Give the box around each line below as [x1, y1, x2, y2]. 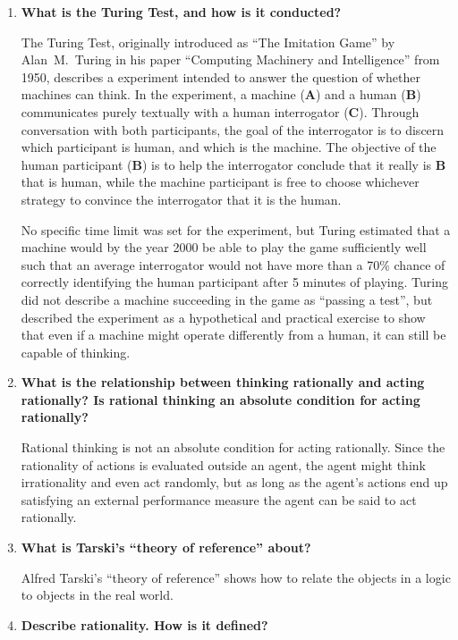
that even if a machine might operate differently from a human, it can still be [21, 325, 446, 344]
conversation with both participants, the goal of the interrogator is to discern [21, 120, 445, 139]
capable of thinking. [21, 342, 131, 361]
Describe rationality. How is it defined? [21, 615, 268, 634]
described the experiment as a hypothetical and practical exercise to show [21, 307, 426, 326]
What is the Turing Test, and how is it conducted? [21, 3, 342, 21]
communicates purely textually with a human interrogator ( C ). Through [21, 102, 420, 121]
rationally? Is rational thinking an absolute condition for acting [21, 390, 420, 408]
